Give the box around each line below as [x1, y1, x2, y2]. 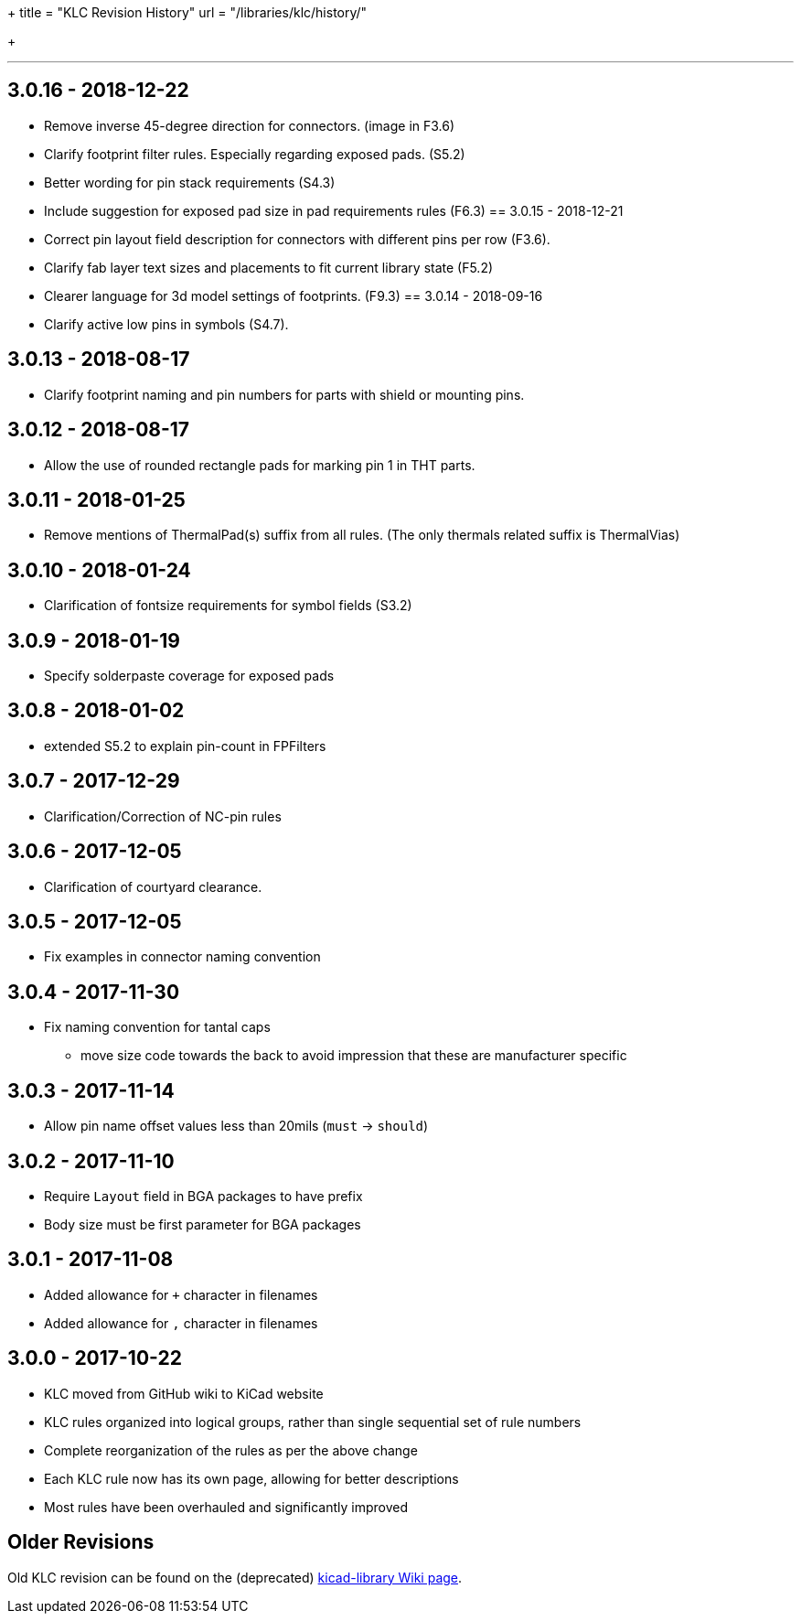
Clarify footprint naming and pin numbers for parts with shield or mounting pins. [44, 386, 525, 403]
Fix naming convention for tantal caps [44, 1019, 271, 1036]
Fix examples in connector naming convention [44, 949, 321, 965]
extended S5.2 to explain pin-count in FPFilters [44, 737, 326, 754]
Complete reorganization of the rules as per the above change [44, 1442, 418, 1458]
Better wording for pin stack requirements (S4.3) [44, 174, 336, 190]
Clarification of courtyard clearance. [44, 878, 262, 895]
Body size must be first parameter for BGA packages [44, 1216, 361, 1232]
